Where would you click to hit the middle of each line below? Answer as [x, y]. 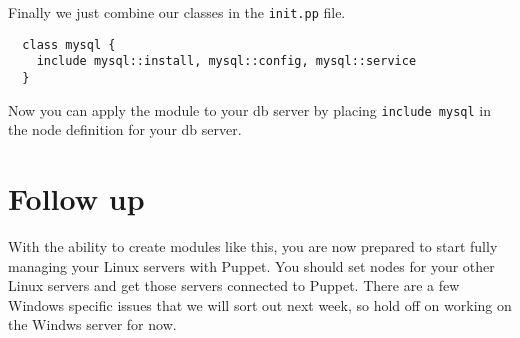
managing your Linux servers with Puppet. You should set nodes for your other [251, 265]
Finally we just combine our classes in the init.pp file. [177, 12]
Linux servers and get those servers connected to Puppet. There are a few [234, 285]
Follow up [76, 198]
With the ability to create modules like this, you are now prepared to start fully [253, 246]
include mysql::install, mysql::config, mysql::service [226, 61]
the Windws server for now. [92, 324]
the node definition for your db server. [125, 129]
